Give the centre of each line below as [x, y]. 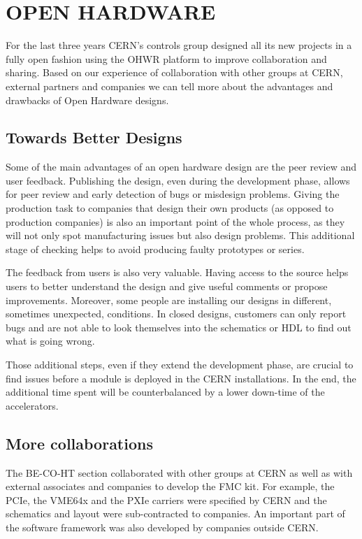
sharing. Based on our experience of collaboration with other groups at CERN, [174, 72]
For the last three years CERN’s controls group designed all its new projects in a [179, 45]
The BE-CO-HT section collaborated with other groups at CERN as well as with [179, 472]
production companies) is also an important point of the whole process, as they [175, 221]
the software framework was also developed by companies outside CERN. [162, 527]
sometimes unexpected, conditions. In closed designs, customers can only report [176, 314]
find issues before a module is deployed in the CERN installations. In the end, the [181, 378]
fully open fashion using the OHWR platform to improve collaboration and [166, 58]
